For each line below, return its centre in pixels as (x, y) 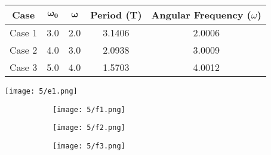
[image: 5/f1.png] (89, 109)
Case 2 (24, 50)
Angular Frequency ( (201, 15)
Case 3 (24, 67)
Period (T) (116, 15)
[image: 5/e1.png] (41, 91)
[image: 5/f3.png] (89, 146)
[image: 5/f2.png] (89, 128)
